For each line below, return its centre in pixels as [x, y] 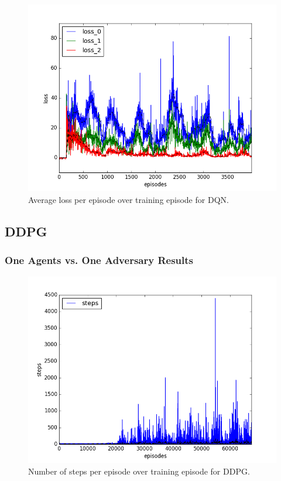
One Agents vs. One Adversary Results [99, 260]
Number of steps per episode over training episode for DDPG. [139, 471]
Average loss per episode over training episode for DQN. [128, 199]
